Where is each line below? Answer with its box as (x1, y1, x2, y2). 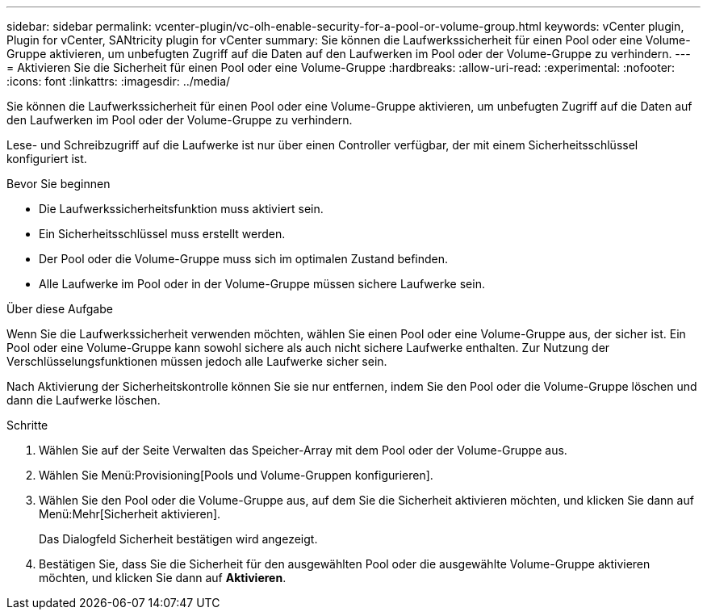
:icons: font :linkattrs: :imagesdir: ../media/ (6, 74, 231, 88)
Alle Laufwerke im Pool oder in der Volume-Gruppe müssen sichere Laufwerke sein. (39, 277, 485, 291)
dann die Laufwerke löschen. (6, 393, 161, 407)
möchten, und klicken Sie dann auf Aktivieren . (39, 571, 287, 585)
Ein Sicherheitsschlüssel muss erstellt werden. (39, 227, 286, 241)
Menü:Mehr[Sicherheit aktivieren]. (39, 507, 221, 521)
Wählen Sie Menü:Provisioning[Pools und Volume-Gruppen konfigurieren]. (39, 468, 433, 482)
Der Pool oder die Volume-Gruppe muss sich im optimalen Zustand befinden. (39, 252, 449, 266)
